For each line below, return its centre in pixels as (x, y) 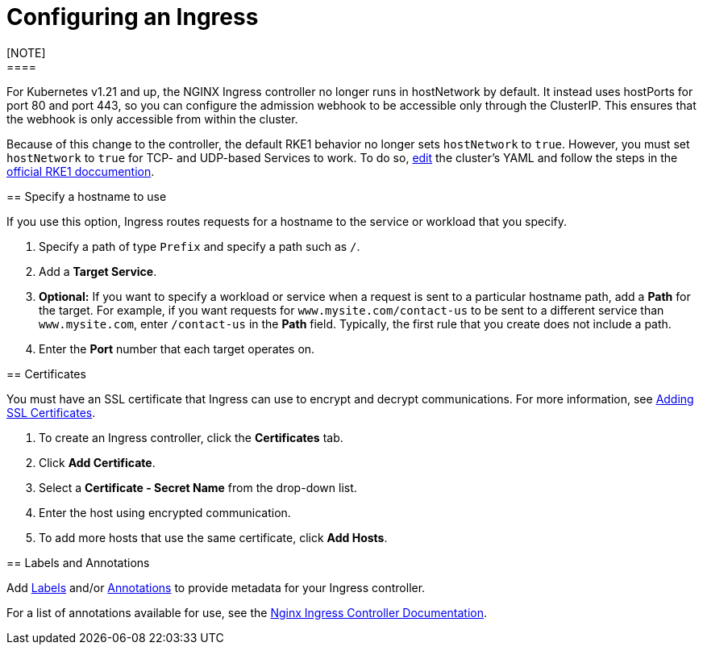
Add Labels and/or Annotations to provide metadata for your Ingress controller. (216, 587)
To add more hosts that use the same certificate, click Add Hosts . (213, 537)
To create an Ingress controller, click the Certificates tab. (191, 437)
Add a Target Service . (98, 271)
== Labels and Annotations (78, 562)
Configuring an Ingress (133, 17)
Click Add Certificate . (97, 462)
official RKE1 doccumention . (81, 171)
